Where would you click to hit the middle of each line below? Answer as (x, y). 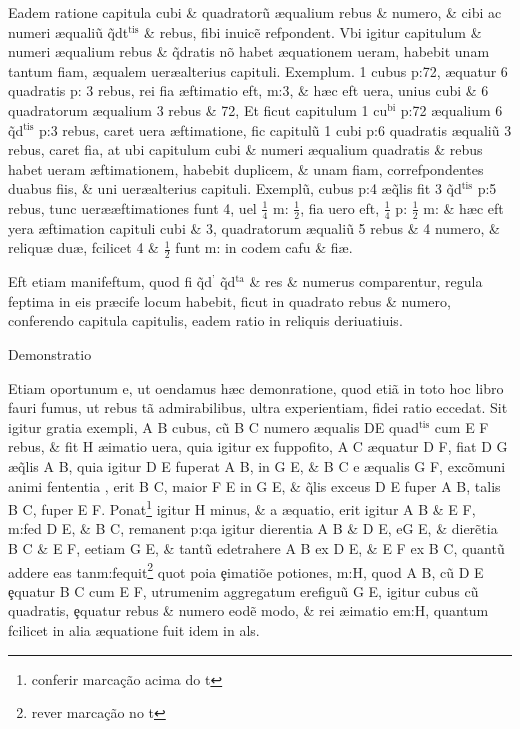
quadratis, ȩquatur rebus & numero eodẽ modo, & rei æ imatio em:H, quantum (248, 610)
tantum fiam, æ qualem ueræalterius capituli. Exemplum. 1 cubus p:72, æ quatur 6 (258, 70)
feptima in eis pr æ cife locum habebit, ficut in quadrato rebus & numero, (229, 300)
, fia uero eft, (340, 207)
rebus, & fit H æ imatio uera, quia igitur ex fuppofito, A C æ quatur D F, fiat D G (258, 446)
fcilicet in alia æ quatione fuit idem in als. (134, 630)
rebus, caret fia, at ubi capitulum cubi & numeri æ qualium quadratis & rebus (245, 149)
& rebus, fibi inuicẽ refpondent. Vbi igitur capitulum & (313, 31)
